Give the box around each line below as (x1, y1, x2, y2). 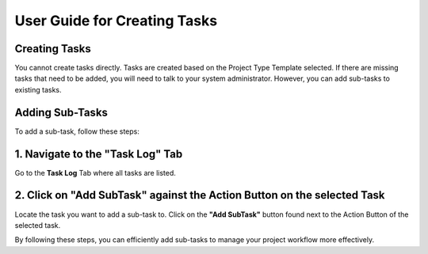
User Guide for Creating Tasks (14, 12, 218, 29)
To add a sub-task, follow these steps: (14, 127, 140, 136)
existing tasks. (14, 85, 63, 94)
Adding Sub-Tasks (14, 105, 109, 119)
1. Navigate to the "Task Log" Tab (14, 147, 183, 161)
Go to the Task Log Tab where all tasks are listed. (14, 168, 176, 177)
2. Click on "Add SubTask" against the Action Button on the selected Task (14, 188, 385, 202)
